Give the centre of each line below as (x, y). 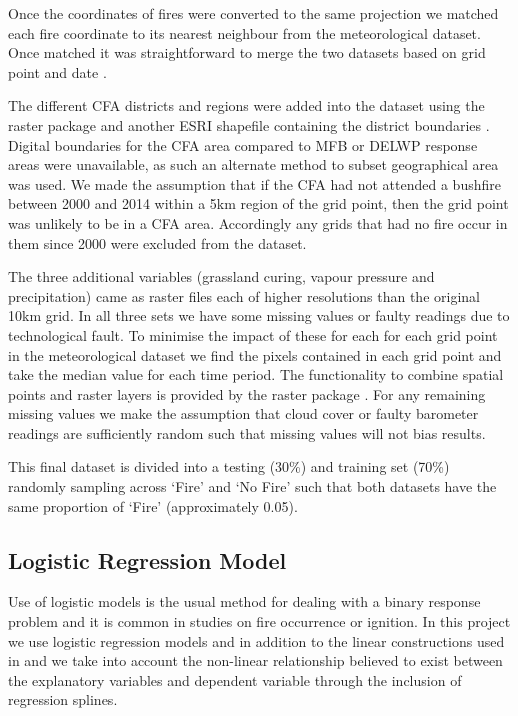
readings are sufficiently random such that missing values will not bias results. (247, 432)
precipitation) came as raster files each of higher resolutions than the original (244, 295)
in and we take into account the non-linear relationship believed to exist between (255, 660)
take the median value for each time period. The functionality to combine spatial (256, 374)
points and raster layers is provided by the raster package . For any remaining (247, 393)
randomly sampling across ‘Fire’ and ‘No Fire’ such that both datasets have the (252, 486)
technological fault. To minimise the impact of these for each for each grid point (253, 334)
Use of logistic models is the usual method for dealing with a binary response (244, 601)
